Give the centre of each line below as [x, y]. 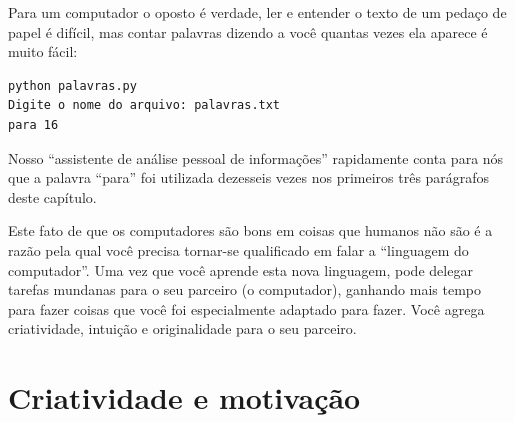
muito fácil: [43, 51]
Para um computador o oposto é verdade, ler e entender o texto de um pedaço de [257, 12]
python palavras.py [72, 85]
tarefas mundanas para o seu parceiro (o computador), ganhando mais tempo [245, 289]
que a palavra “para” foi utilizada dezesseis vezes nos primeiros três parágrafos [249, 177]
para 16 [33, 124]
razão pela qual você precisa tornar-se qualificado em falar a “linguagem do [238, 249]
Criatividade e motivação [184, 397]
